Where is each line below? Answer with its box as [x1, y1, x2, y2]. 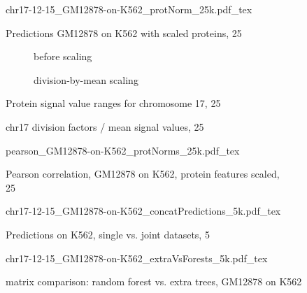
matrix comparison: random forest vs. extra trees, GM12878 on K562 [6, 274, 302, 289]
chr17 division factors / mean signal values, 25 [6, 119, 204, 134]
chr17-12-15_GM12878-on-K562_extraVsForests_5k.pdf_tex [6, 250, 268, 265]
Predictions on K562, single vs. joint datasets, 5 [6, 227, 210, 241]
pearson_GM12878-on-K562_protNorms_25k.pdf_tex [6, 143, 240, 157]
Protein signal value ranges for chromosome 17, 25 [6, 96, 221, 110]
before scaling [34, 49, 92, 64]
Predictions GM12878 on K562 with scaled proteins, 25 [6, 25, 242, 40]
